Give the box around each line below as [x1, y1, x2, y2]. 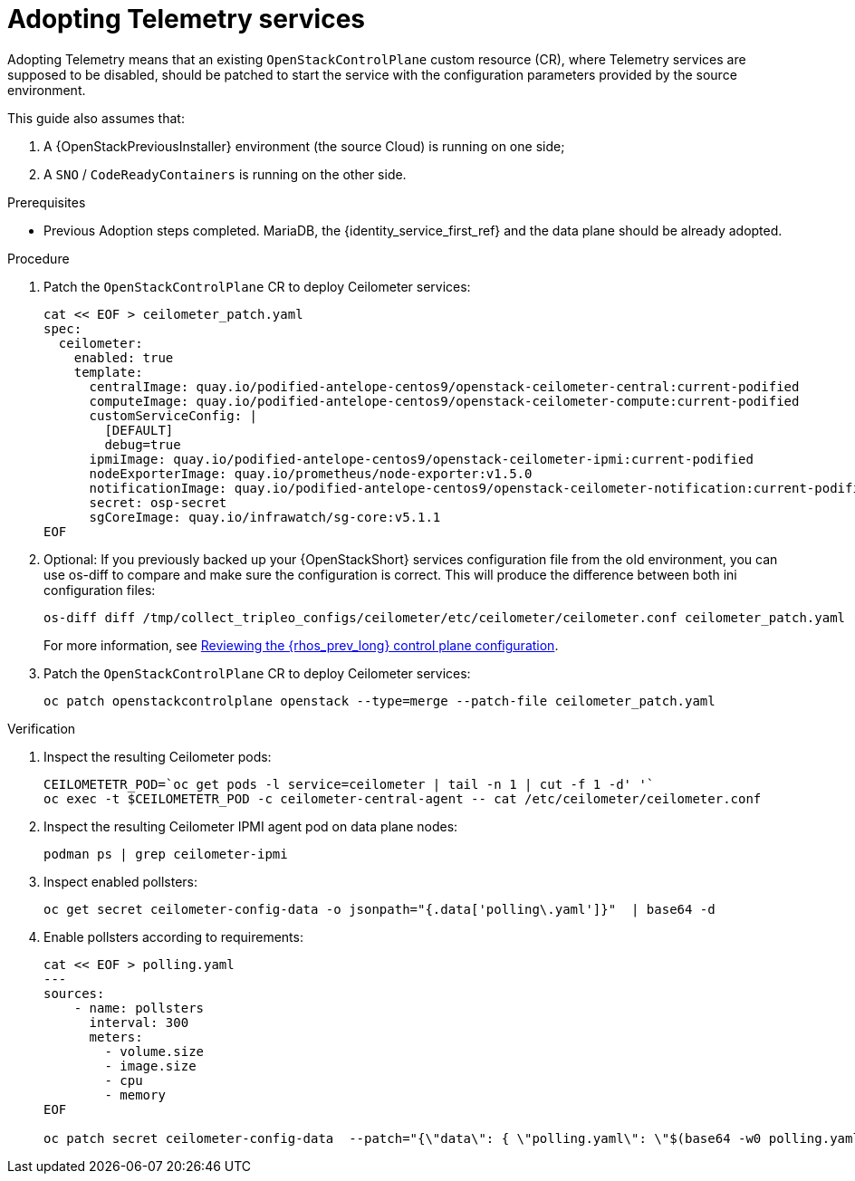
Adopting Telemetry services [7, 4, 366, 34]
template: [73, 364, 143, 379]
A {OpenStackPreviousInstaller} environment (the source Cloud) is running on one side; [43, 138, 565, 154]
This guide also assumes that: [7, 110, 185, 126]
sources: [43, 985, 105, 1001]
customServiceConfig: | [89, 408, 258, 423]
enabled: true [73, 350, 174, 365]
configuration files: [43, 581, 156, 598]
